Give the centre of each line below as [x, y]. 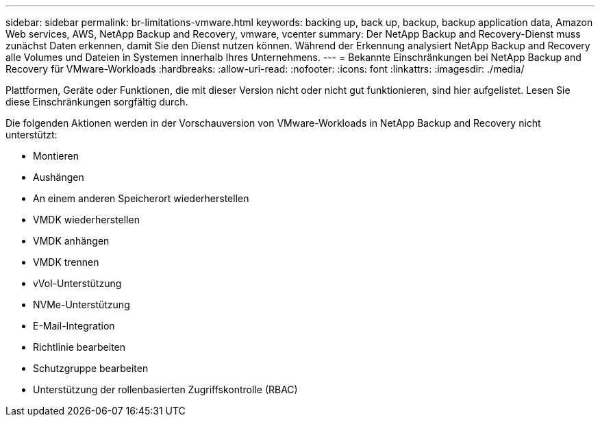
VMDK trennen [66, 262]
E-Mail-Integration [74, 326]
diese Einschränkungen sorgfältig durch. [97, 102]
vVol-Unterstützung [77, 283]
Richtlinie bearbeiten [79, 347]
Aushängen [59, 177]
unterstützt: [32, 135]
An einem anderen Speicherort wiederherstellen [141, 198]
